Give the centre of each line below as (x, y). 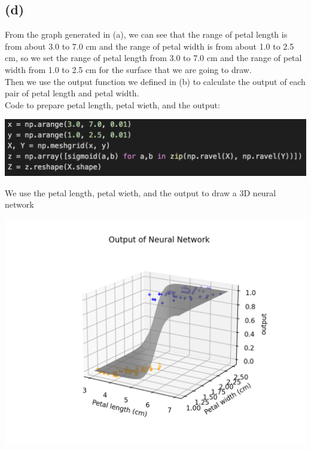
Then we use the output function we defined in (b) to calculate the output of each (155, 81)
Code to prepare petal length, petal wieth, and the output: (112, 104)
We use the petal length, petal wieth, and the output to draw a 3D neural (141, 192)
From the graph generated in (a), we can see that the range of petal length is (146, 34)
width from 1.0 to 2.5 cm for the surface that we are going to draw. (128, 69)
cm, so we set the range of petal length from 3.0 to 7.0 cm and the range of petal (153, 58)
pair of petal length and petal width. (72, 93)
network (19, 204)
